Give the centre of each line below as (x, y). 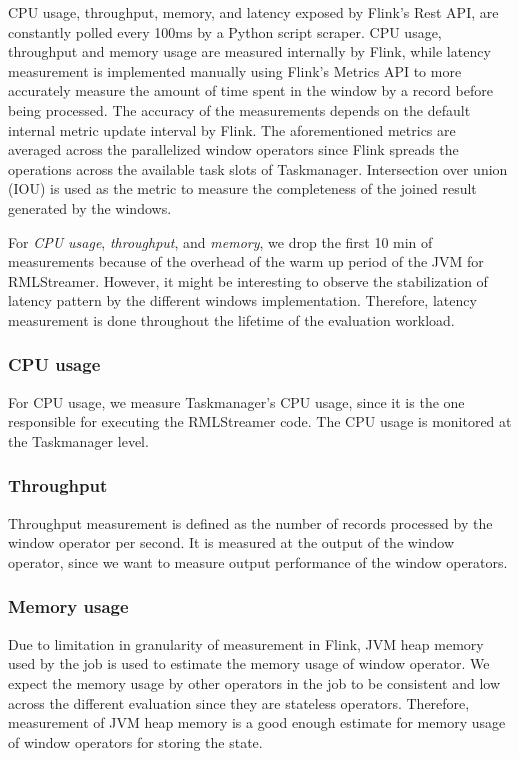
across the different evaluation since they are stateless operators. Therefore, (239, 702)
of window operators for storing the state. (135, 741)
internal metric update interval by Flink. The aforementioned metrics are (232, 129)
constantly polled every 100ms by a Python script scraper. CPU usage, (225, 31)
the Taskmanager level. (78, 440)
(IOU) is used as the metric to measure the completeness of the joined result (242, 188)
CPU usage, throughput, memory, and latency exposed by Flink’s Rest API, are (253, 12)
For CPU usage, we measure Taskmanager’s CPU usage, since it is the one (236, 401)
